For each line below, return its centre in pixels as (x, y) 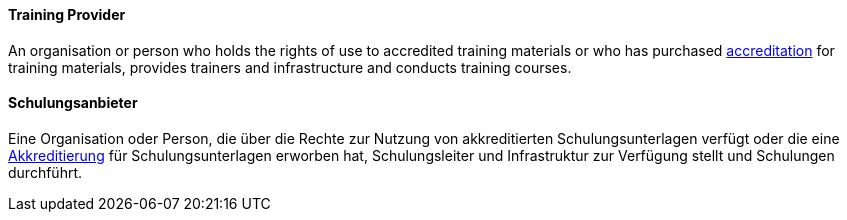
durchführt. (45, 172)
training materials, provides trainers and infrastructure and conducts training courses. (290, 67)
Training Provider (67, 14)
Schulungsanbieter (73, 103)
